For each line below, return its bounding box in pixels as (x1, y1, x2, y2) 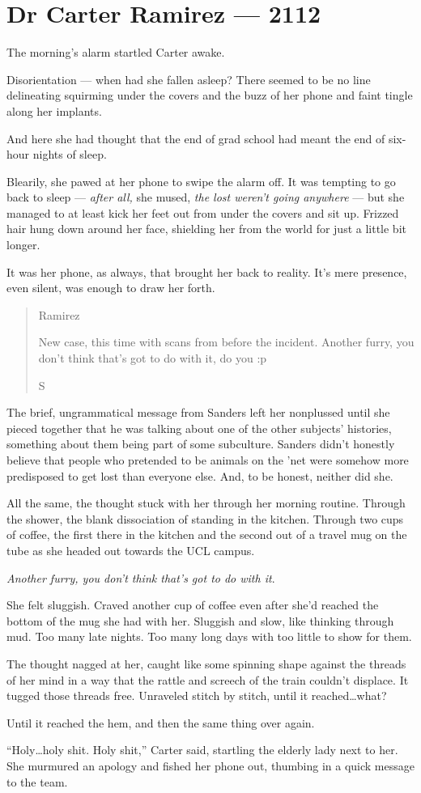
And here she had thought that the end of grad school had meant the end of (6, 129, 385, 146)
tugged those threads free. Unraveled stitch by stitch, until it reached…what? (6, 687, 387, 704)
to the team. (6, 773, 68, 790)
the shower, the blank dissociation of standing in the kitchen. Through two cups (6, 510, 404, 527)
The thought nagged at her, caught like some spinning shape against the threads (6, 655, 406, 672)
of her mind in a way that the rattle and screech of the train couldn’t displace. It (6, 671, 409, 688)
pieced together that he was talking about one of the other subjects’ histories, (6, 419, 392, 436)
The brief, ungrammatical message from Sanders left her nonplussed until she (6, 404, 390, 421)
